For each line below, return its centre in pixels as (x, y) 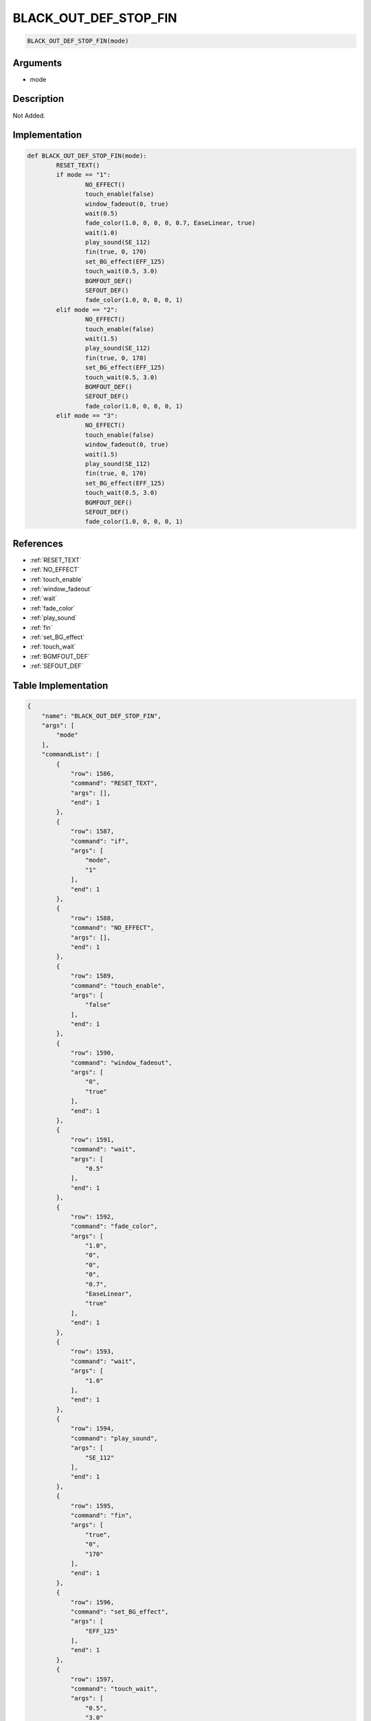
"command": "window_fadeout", (121, 1063)
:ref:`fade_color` (53, 608)
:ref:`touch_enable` (57, 579)
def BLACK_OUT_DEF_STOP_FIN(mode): (87, 156)
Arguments (37, 63)
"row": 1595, (92, 1506)
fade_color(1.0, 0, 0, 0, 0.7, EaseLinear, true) (170, 223)
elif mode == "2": (87, 309)
